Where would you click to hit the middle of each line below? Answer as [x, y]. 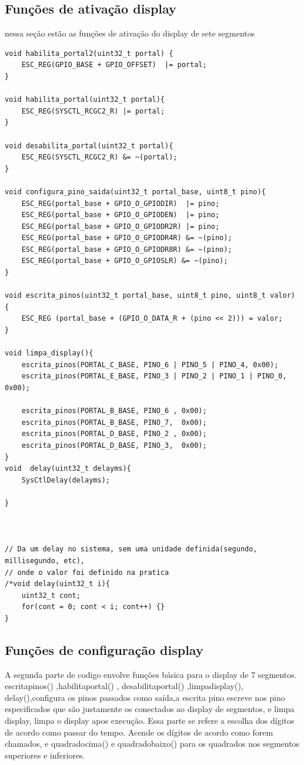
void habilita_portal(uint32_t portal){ [85, 100]
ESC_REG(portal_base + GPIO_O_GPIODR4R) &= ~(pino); [127, 238]
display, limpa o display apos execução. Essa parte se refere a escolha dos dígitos [150, 721]
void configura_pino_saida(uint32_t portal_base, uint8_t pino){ [135, 192]
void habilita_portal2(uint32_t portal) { [89, 53]
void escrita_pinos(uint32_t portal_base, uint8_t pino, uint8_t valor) [150, 296]
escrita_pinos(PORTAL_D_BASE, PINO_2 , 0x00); [114, 434]
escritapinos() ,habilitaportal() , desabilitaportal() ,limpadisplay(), [124, 686]
